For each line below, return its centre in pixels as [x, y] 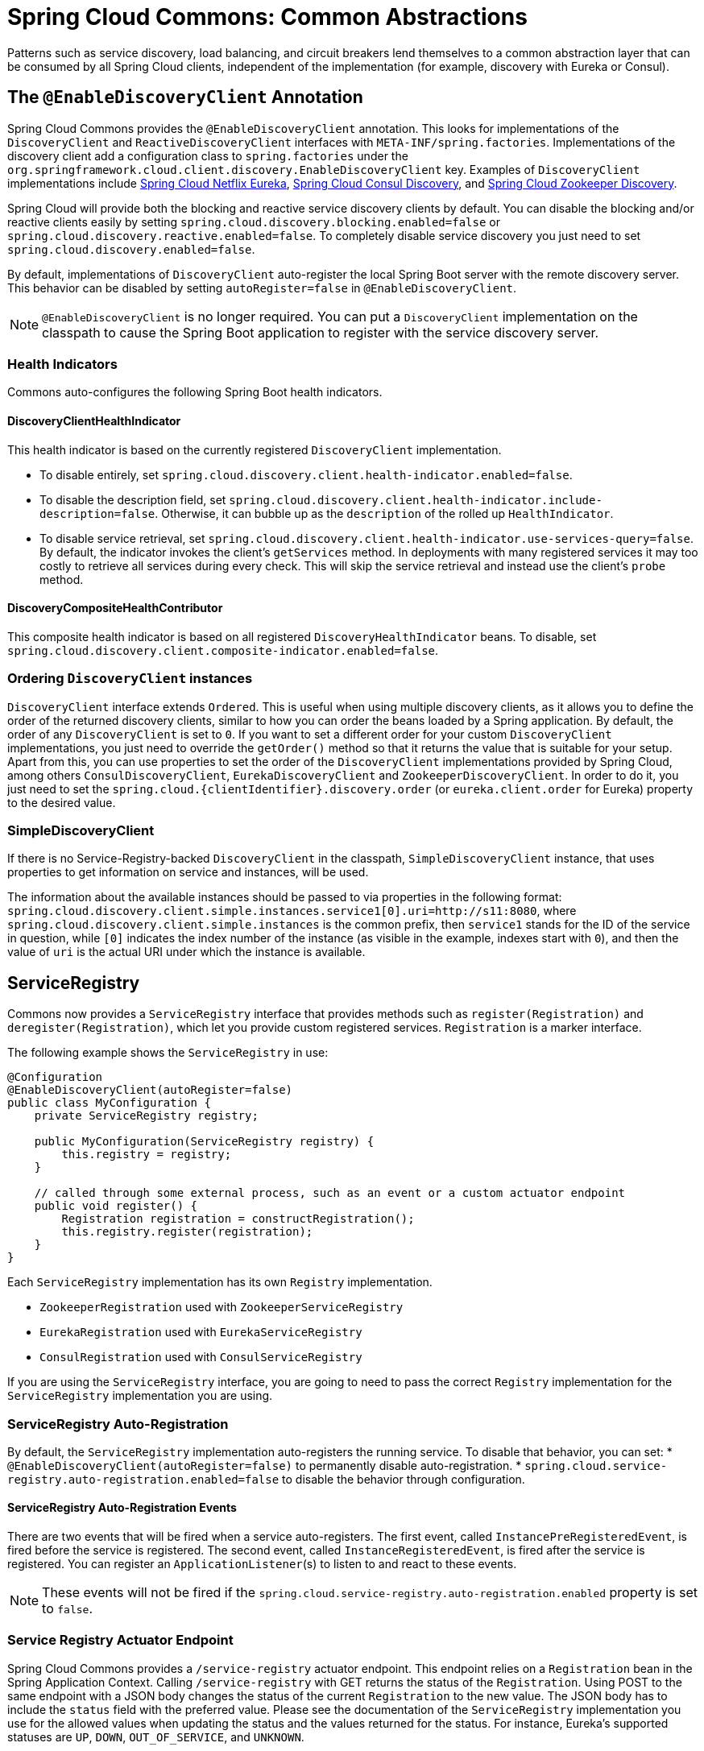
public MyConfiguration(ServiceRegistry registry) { [204, 1142]
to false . [67, 1609]
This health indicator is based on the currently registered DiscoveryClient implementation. [255, 449]
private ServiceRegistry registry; [146, 1116]
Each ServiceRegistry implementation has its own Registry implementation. [220, 1282]
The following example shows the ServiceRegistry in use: [168, 1053]
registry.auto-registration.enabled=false [143, 1479]
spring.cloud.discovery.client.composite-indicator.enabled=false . [223, 650]
